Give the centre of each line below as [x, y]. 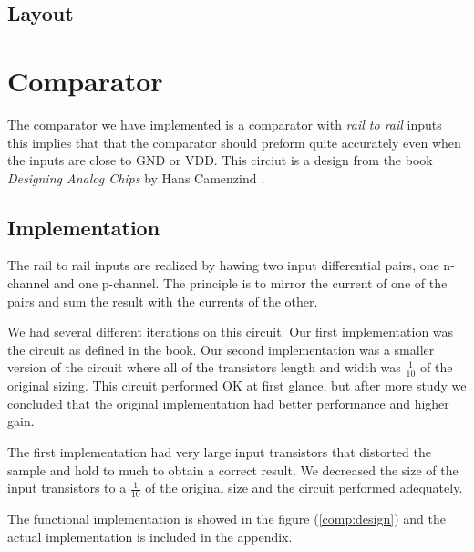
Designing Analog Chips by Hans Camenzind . [136, 177]
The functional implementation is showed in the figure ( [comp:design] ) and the [227, 519]
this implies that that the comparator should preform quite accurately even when [234, 142]
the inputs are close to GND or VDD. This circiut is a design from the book [220, 160]
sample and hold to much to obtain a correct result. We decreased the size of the [233, 469]
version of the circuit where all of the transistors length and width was [204, 367]
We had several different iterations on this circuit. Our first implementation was [231, 332]
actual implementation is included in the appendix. [150, 536]
